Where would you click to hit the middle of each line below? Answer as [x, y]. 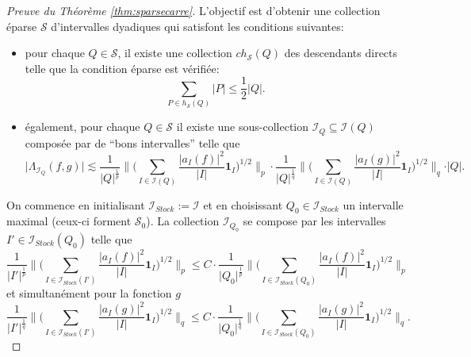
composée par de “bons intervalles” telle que [132, 142]
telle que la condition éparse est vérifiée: [122, 68]
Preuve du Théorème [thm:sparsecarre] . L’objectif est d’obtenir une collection [193, 10]
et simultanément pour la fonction [89, 293]
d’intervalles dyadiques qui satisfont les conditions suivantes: [197, 26]
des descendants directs [341, 53]
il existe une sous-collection [243, 127]
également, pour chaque [82, 127]
